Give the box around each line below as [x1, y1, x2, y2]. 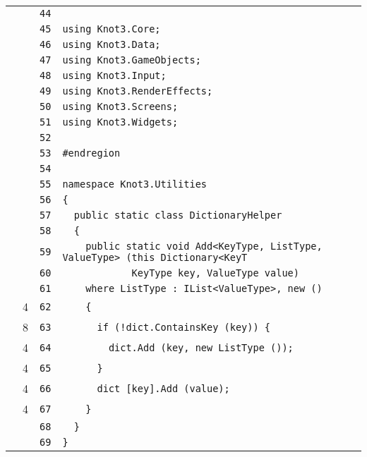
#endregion [62, 147, 121, 159]
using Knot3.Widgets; [62, 116, 179, 128]
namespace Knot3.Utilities [62, 178, 207, 190]
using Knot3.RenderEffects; [62, 85, 213, 97]
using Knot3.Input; [62, 70, 167, 81]
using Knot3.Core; [62, 23, 161, 35]
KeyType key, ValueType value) [131, 267, 299, 279]
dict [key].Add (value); [97, 382, 230, 394]
